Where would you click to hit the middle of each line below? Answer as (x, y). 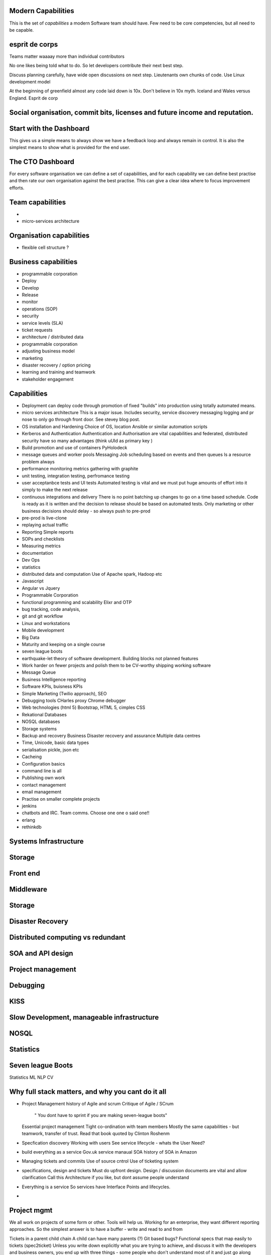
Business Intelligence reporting (54, 679)
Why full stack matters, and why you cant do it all (88, 1092)
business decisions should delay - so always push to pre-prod (86, 511)
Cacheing (32, 757)
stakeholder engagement (48, 379)
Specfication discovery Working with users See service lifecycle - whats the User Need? (113, 1143)
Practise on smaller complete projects (61, 799)
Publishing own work (43, 778)
